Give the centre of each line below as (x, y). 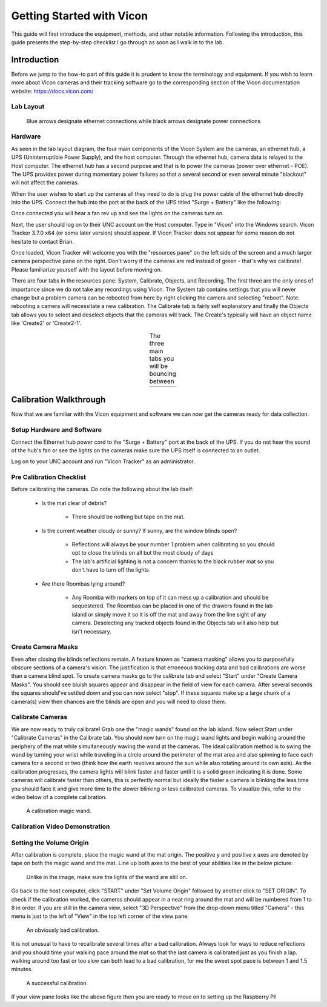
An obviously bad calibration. (63, 930)
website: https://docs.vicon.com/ (52, 91)
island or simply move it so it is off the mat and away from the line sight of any (169, 614)
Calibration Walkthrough (58, 400)
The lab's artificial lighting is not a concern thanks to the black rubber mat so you (173, 561)
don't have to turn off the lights (111, 570)
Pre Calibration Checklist (48, 477)
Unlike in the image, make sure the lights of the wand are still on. (107, 877)
